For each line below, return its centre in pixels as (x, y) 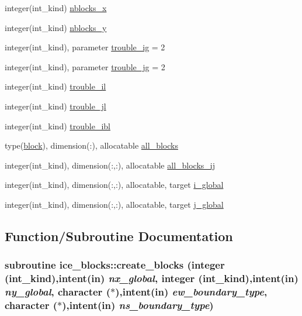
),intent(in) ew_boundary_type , (191, 292)
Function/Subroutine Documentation (119, 236)
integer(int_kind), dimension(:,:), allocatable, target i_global (114, 185)
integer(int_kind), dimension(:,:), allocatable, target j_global (114, 204)
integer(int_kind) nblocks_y (56, 27)
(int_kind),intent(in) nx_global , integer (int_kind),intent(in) (152, 278)
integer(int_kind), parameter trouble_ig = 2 (85, 47)
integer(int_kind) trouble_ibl (58, 126)
